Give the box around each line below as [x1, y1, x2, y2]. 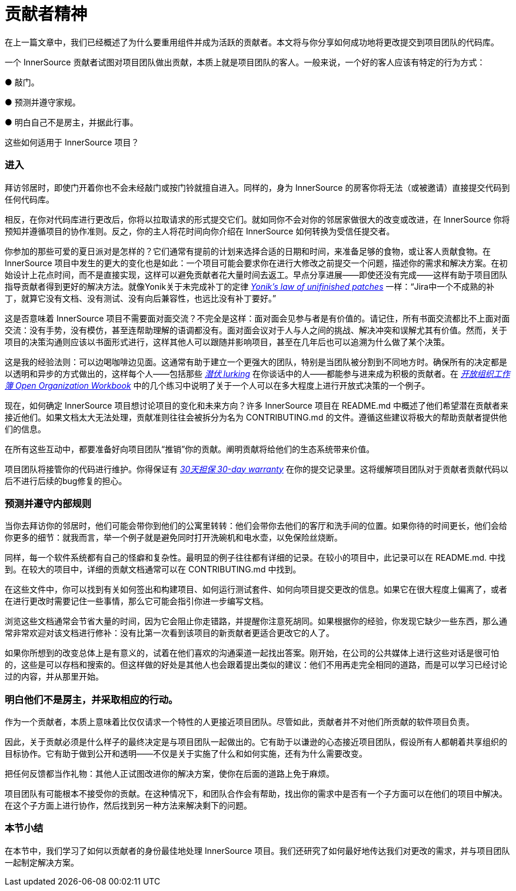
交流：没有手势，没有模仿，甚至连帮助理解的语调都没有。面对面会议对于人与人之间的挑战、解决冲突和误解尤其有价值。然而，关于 [5, 324, 507, 335]
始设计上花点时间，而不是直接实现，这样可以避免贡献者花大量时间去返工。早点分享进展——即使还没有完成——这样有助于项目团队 [5, 269, 507, 280]
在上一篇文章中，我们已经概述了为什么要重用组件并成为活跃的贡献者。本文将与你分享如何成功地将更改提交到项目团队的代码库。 [5, 37, 499, 47]
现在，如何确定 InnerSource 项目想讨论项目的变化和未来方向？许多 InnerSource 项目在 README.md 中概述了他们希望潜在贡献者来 [5, 400, 508, 410]
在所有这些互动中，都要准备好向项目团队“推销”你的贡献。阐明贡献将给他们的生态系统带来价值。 [5, 443, 375, 454]
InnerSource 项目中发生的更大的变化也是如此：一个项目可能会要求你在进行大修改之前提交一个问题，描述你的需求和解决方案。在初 [5, 257, 508, 268]
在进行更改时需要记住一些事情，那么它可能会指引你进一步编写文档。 [5, 596, 268, 607]
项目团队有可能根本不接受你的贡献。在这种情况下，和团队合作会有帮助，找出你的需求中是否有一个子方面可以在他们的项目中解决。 [5, 789, 507, 799]
